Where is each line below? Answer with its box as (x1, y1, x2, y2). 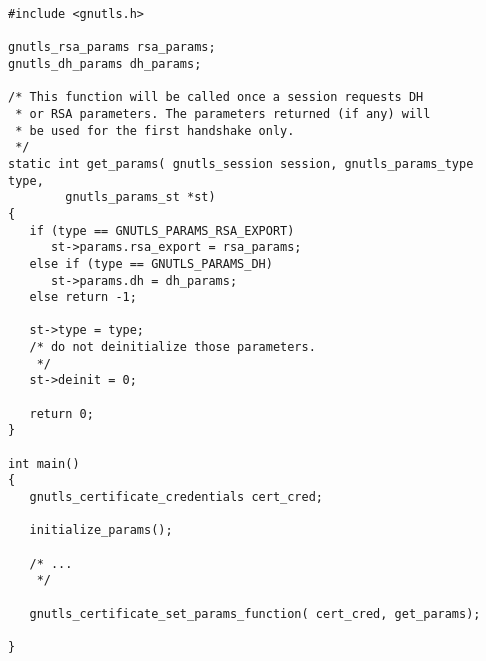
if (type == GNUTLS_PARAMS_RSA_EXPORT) (29, 223, 295, 238)
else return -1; (29, 290, 137, 305)
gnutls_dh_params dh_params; (8, 56, 202, 71)
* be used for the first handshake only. (15, 123, 295, 138)
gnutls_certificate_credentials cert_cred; (29, 490, 323, 505)
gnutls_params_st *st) (65, 190, 216, 205)
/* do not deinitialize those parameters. (29, 340, 316, 355)
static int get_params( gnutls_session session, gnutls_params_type (8, 156, 474, 171)
